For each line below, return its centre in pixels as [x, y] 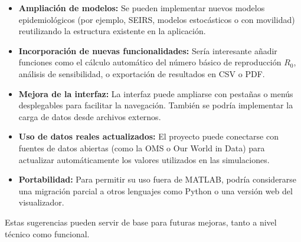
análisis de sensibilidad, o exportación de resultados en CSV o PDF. [142, 73]
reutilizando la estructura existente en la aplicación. [112, 31]
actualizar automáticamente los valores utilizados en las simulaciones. [144, 159]
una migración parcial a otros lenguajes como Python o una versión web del [156, 190]
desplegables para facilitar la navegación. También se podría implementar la [156, 105]
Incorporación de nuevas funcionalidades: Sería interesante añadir [148, 50]
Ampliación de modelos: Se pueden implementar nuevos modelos [142, 8]
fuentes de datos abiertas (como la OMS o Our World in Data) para [142, 147]
